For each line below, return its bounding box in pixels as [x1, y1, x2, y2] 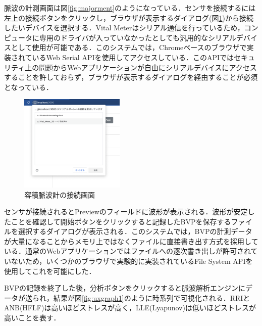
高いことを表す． [4, 312, 61, 323]
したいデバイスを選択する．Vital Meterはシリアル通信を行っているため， [4, 22, 244, 33]
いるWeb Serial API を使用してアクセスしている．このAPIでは [32, 52, 234, 62]
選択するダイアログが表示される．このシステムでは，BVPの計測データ [18, 226, 252, 237]
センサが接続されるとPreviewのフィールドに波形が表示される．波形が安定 [4, 206, 248, 217]
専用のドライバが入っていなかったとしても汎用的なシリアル [39, 32, 236, 42]
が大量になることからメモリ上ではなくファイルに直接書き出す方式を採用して [4, 236, 258, 246]
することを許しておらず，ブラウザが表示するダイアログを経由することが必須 [4, 72, 258, 82]
